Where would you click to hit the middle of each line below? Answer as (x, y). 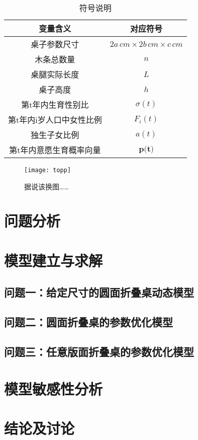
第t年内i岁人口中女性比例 (55, 120)
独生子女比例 (55, 135)
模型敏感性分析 (54, 388)
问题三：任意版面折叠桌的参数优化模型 (99, 351)
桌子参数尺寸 (55, 44)
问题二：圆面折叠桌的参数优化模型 (88, 322)
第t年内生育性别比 (55, 104)
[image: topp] (48, 170)
